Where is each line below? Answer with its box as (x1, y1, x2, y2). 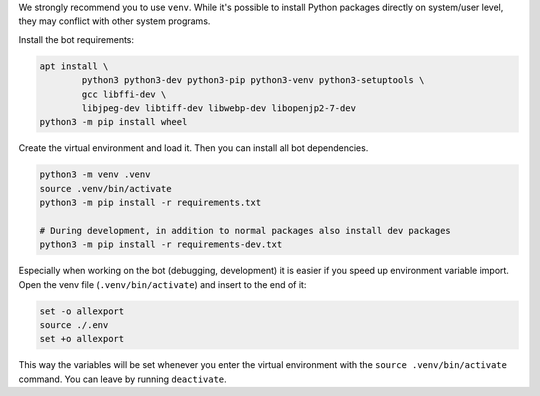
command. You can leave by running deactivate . (18, 373, 227, 385)
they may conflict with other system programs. (18, 15, 211, 27)
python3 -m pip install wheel (39, 116, 188, 128)
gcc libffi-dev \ (81, 88, 167, 100)
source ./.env (39, 320, 109, 330)
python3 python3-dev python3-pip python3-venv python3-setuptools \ (81, 75, 425, 86)
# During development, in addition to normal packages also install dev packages (39, 225, 452, 236)
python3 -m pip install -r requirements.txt (39, 197, 262, 209)
